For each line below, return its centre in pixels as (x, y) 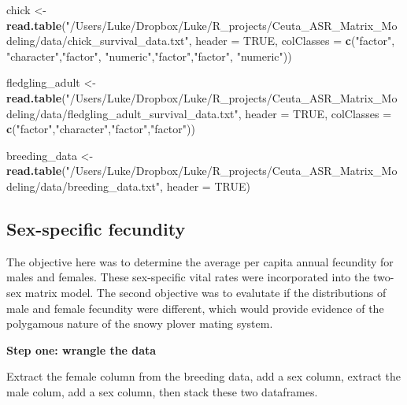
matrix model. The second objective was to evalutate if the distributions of (205, 292)
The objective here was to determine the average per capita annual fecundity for (200, 261)
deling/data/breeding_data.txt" (83, 186)
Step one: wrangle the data (81, 349)
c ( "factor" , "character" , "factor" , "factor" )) (101, 129)
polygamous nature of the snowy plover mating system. (140, 323)
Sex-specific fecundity (96, 228)
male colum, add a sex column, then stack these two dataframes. (162, 391)
